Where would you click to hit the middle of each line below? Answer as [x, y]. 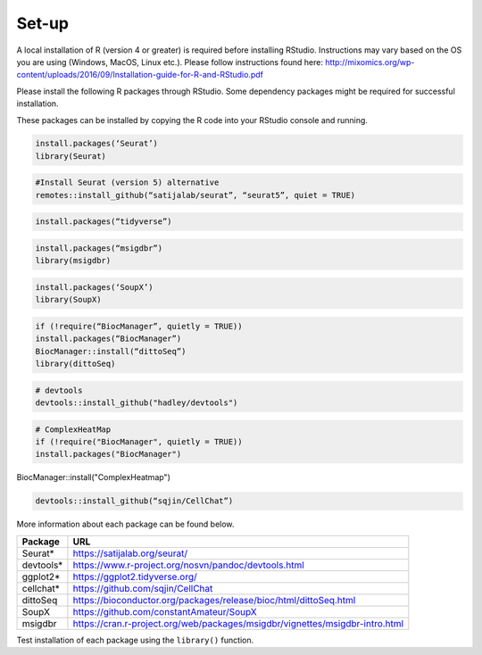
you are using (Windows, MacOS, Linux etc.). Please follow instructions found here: [170, 62]
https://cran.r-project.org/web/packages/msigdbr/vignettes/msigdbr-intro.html [238, 623]
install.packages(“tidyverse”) [104, 222]
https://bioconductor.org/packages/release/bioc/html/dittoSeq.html [214, 600]
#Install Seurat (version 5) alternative [127, 182]
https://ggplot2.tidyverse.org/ [135, 576]
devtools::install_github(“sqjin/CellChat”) [134, 501]
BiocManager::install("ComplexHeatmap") [94, 477]
